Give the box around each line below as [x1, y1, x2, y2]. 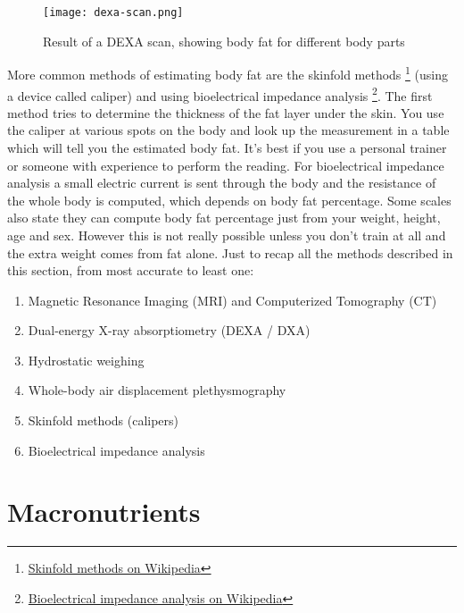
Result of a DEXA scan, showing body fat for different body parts [43, 31, 405, 50]
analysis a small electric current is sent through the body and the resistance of [7, 173, 436, 192]
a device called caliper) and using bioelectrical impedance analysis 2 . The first [7, 83, 433, 105]
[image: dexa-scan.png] [43, 6, 184, 19]
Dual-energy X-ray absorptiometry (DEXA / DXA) [28, 321, 311, 340]
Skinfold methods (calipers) [28, 411, 179, 430]
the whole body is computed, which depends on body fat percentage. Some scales [7, 190, 452, 209]
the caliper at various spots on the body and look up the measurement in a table [7, 121, 450, 139]
